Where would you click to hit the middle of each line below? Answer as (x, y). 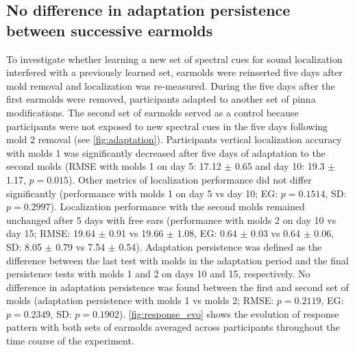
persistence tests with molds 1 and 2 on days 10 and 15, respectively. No (158, 274)
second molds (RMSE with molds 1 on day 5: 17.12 (114, 166)
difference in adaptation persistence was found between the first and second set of (177, 287)
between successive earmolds (110, 30)
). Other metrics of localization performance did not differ (190, 179)
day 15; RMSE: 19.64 (51, 233)
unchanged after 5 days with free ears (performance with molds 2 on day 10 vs (171, 219)
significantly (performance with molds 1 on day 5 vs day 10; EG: (142, 193)
